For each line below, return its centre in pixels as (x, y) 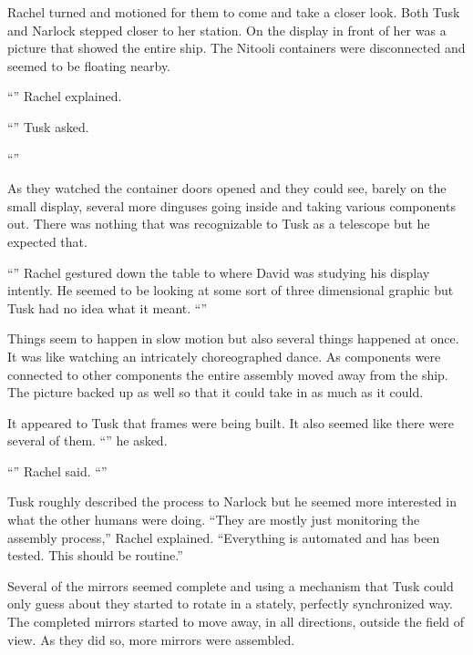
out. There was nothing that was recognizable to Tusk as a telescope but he (219, 224)
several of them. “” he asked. (87, 440)
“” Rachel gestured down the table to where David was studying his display (219, 272)
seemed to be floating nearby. (89, 65)
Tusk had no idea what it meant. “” (108, 307)
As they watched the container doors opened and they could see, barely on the (227, 188)
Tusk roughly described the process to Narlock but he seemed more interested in (232, 501)
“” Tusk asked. (48, 126)
